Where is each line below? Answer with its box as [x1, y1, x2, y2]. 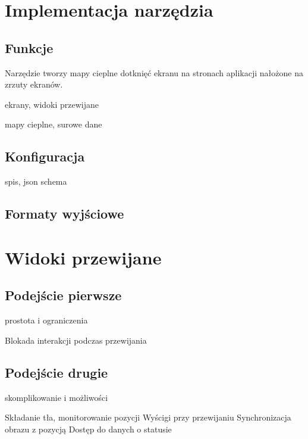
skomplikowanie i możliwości [5, 391, 108, 403]
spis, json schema [5, 175, 67, 188]
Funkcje [5, 38, 54, 57]
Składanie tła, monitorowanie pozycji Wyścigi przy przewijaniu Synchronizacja [5, 411, 291, 424]
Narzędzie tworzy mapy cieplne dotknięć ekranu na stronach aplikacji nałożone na [5, 66, 303, 79]
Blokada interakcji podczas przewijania [5, 334, 147, 346]
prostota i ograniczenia [5, 314, 88, 326]
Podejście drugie [5, 363, 108, 381]
